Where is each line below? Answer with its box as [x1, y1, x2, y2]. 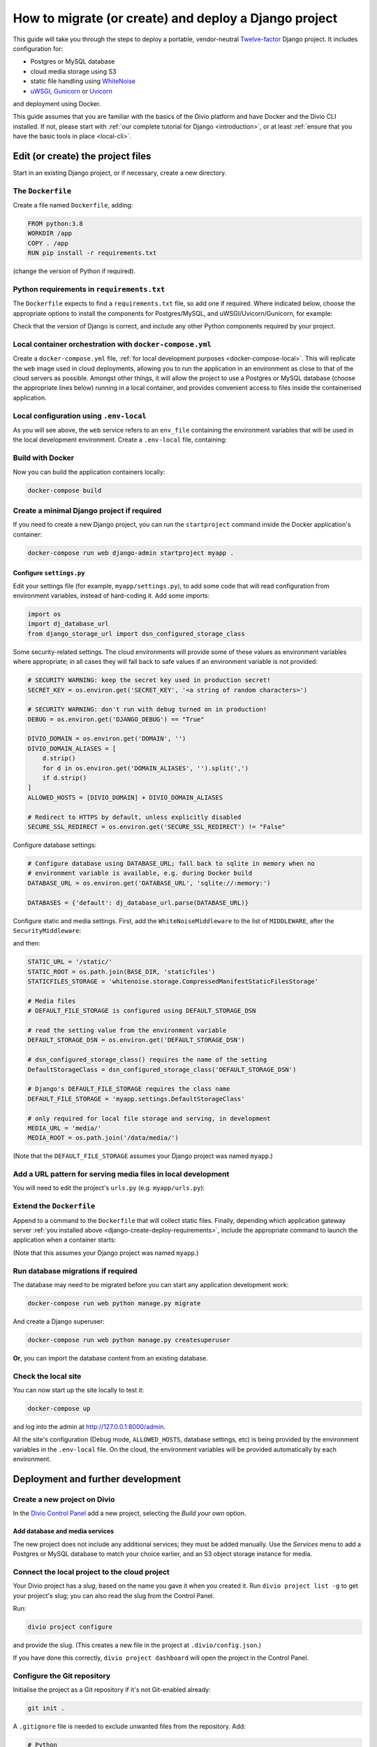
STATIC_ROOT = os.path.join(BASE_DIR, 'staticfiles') [27, 968, 216, 976]
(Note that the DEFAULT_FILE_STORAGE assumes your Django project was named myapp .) [13, 1152, 274, 1160]
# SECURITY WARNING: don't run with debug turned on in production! [27, 706, 267, 713]
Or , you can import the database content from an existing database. [13, 1354, 209, 1362]
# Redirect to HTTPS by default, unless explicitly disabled [27, 813, 242, 821]
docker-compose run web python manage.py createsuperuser [27, 1335, 230, 1344]
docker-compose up [27, 1405, 91, 1412]
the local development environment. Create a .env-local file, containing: [13, 435, 227, 444]
